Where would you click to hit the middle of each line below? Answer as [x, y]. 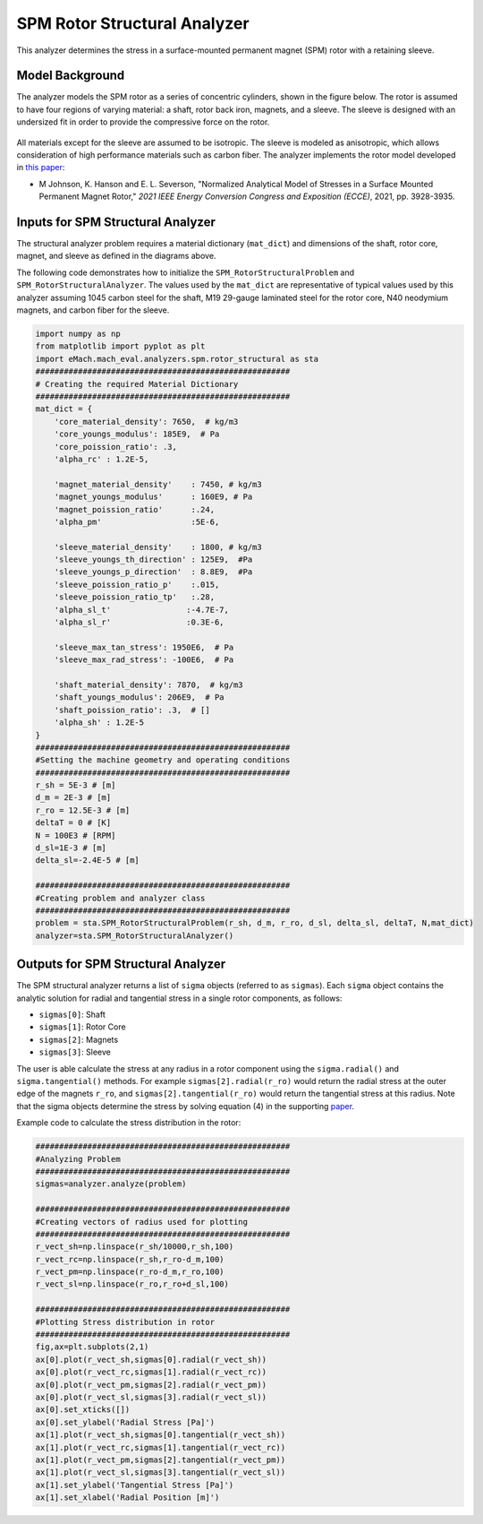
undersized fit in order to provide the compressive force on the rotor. [143, 122]
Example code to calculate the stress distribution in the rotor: [129, 1123]
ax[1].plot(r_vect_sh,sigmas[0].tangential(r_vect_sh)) [161, 1435]
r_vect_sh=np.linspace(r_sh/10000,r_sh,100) [135, 1247]
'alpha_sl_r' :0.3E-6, [139, 622]
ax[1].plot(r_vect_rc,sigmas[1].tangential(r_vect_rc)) [161, 1447]
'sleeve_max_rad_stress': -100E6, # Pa [144, 660]
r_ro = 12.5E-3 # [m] [83, 810]
